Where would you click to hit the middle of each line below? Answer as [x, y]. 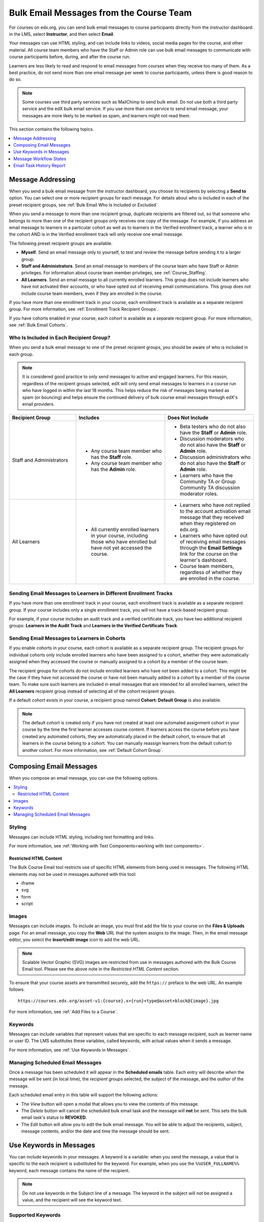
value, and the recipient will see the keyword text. [72, 1200]
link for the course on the [209, 554]
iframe [28, 883]
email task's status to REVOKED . [54, 1117]
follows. [17, 989]
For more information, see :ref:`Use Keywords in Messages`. [70, 1050]
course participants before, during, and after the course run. [70, 57]
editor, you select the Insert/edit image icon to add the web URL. [75, 940]
